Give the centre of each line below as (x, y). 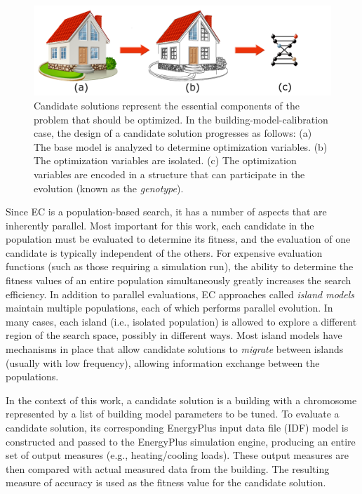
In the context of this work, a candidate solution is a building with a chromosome (181, 400)
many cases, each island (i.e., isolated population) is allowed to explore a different (181, 321)
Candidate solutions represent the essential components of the (167, 105)
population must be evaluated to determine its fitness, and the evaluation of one (178, 239)
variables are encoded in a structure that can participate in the (169, 174)
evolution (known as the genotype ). (109, 188)
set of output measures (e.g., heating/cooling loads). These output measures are (177, 455)
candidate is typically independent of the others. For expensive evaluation (164, 252)
